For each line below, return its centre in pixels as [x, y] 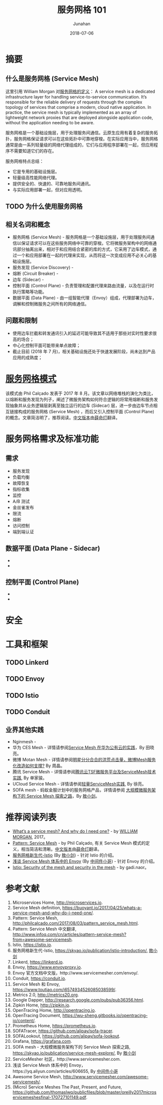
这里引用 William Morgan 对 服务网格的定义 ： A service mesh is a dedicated [80, 91]
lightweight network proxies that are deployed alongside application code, [79, 117]
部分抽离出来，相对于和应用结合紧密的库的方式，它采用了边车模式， [85, 249]
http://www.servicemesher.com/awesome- [106, 1076]
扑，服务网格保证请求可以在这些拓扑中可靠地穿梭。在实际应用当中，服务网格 [82, 138]
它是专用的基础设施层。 [36, 171]
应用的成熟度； [27, 357]
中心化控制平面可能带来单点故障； [46, 345]
